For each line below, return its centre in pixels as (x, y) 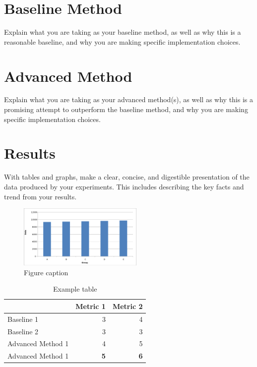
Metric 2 (128, 306)
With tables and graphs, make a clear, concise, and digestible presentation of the (127, 177)
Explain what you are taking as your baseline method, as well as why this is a (123, 32)
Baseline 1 (23, 319)
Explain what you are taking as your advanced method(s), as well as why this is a (128, 99)
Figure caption (46, 272)
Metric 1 (91, 306)
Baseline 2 (23, 331)
